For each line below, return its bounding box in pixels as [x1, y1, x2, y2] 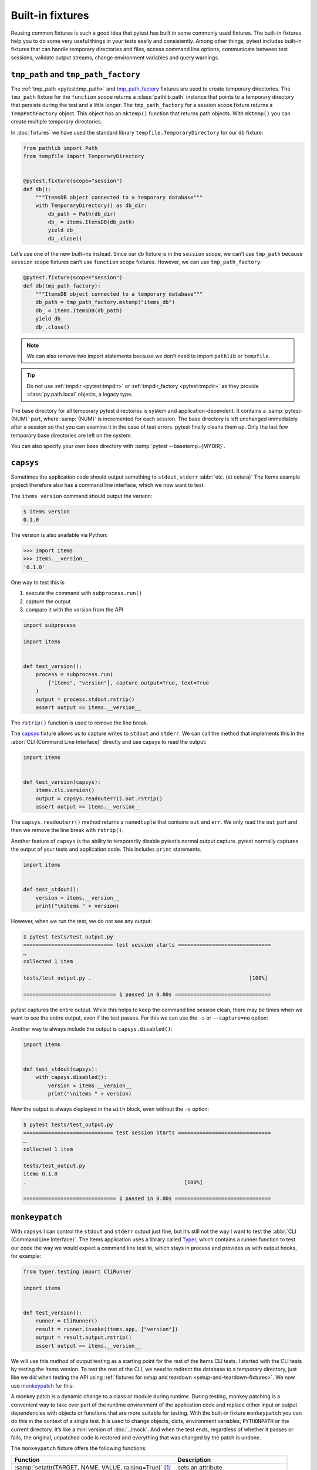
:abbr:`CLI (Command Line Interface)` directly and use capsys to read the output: [11, 738, 207, 745]
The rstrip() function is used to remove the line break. [11, 719, 149, 726]
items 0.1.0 [23, 1171, 58, 1177]
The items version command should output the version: [11, 492, 153, 499]
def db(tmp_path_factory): [23, 282, 101, 289]
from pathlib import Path [23, 145, 98, 151]
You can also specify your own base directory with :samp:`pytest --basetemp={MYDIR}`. [11, 443, 225, 450]
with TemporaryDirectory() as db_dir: [35, 202, 147, 209]
